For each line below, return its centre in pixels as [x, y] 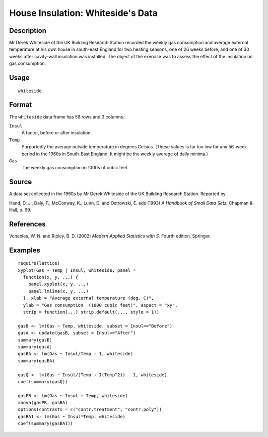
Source [21, 182]
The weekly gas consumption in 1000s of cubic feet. [75, 168]
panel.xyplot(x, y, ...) [58, 284]
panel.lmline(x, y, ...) [58, 291]
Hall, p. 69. [20, 210]
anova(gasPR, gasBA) [43, 403]
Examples [25, 250]
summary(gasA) [35, 347]
